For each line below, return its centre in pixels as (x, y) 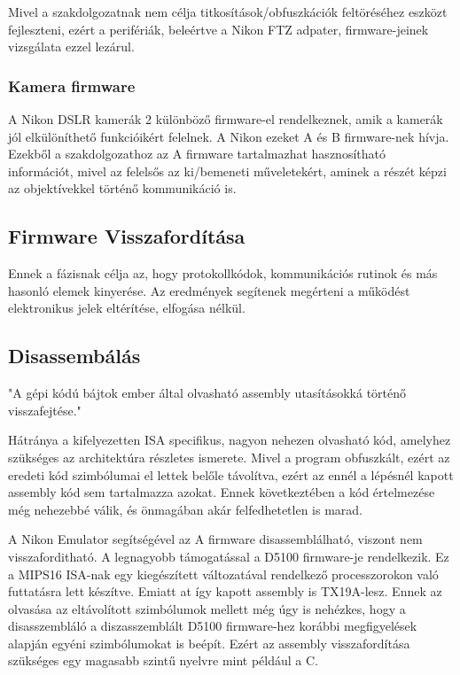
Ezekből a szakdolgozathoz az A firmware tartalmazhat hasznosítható (197, 154)
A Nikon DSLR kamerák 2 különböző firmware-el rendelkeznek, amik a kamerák (226, 119)
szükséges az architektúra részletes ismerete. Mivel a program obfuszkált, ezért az (229, 457)
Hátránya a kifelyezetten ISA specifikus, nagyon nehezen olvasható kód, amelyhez (230, 440)
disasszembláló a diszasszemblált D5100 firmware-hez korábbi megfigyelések (213, 626)
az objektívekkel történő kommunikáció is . (122, 188)
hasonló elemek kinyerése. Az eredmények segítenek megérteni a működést (209, 290)
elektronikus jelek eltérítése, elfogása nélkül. (127, 308)
